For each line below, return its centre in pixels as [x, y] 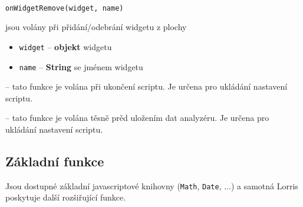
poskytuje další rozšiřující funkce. [66, 197]
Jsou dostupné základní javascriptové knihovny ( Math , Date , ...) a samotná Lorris [152, 185]
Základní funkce [55, 161]
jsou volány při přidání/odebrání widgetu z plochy [96, 27]
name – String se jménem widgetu [81, 66]
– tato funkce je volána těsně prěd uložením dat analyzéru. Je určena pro [137, 118]
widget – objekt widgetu [65, 46]
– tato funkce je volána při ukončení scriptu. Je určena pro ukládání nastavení [146, 86]
